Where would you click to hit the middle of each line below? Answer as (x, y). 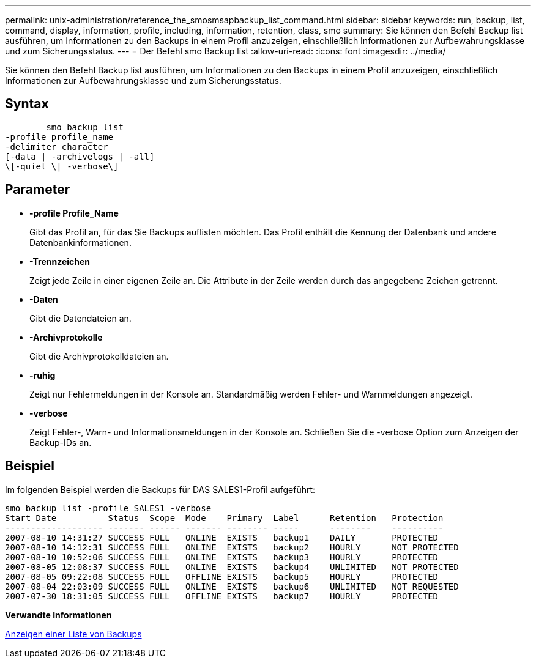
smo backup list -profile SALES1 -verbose (108, 508)
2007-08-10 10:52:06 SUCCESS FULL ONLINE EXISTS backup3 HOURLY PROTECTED (222, 557)
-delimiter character (57, 146)
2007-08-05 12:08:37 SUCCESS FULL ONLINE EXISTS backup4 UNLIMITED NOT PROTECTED (232, 567)
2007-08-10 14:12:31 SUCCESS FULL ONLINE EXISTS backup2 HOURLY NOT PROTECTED (232, 547)
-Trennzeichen (60, 261)
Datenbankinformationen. (80, 242)
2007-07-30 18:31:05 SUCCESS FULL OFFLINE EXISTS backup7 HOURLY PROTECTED (222, 596)
